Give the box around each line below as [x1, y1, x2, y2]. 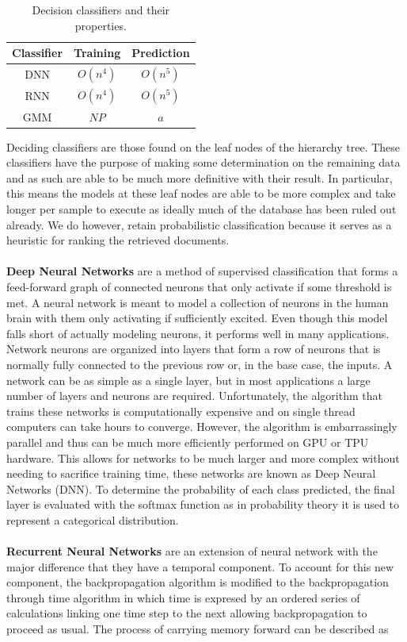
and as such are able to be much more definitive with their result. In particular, [6, 169, 393, 186]
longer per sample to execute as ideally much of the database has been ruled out [6, 201, 397, 217]
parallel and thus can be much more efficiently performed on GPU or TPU [6, 433, 369, 450]
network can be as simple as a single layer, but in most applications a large [6, 371, 371, 388]
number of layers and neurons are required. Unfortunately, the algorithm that [6, 387, 382, 404]
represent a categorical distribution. [6, 511, 179, 528]
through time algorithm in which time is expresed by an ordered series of [6, 589, 360, 605]
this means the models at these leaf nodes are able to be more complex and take [6, 185, 396, 202]
